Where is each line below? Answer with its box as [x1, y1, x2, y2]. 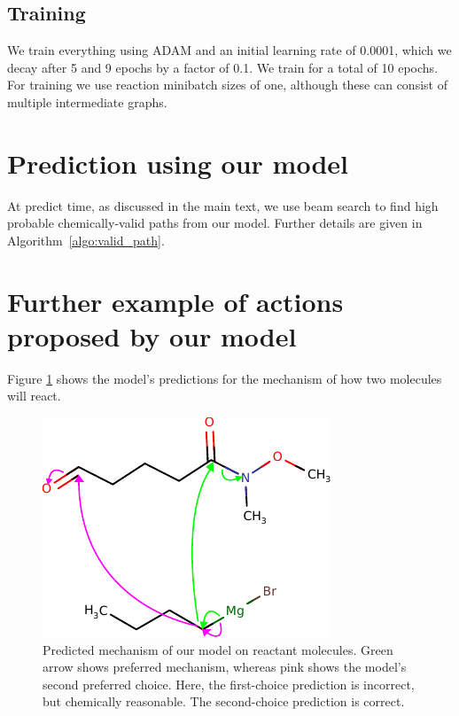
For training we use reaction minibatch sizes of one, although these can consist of [7, 75, 447, 94]
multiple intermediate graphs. [7, 92, 167, 111]
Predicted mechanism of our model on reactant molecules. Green [43, 640, 393, 658]
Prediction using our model [7, 144, 348, 181]
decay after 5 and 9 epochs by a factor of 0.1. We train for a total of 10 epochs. [7, 58, 439, 76]
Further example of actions [7, 283, 344, 319]
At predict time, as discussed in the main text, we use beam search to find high [7, 196, 439, 214]
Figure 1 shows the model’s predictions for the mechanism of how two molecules [7, 369, 442, 387]
